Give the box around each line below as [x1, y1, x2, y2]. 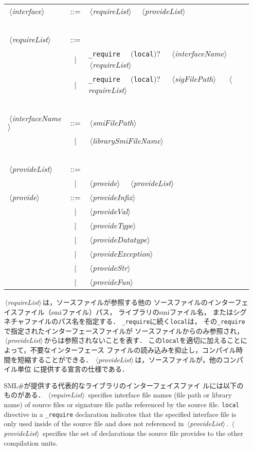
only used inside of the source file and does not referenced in [4, 418, 184, 429]
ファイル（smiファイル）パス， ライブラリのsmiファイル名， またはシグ [17, 306, 247, 317]
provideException [92, 248, 150, 259]
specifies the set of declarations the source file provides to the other [42, 428, 243, 438]
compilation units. [4, 437, 58, 448]
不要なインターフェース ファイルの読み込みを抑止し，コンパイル [30, 345, 236, 355]
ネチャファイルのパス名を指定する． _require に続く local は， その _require [4, 316, 245, 326]
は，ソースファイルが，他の [135, 354, 223, 364]
